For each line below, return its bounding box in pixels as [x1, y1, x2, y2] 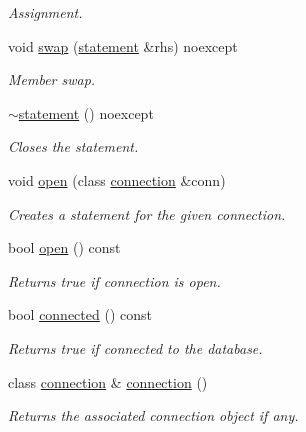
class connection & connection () [8, 371, 208, 392]
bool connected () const [8, 304, 152, 325]
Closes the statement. [8, 136, 139, 157]
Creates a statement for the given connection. [8, 203, 286, 224]
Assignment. [8, 2, 83, 22]
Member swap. [8, 69, 96, 90]
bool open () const [8, 237, 121, 258]
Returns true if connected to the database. [8, 337, 263, 358]
